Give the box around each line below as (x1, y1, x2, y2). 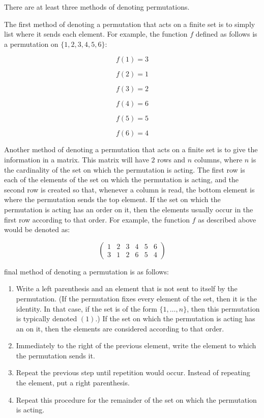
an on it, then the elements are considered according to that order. (16, 323, 224, 333)
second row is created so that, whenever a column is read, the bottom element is (4, 184, 255, 194)
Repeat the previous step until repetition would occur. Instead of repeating (16, 367, 250, 378)
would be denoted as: (4, 224, 70, 235)
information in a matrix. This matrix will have (4, 154, 149, 164)
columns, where (194, 154, 243, 164)
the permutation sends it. (16, 350, 95, 360)
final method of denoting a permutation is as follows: (4, 266, 169, 276)
